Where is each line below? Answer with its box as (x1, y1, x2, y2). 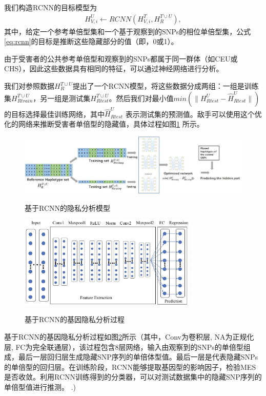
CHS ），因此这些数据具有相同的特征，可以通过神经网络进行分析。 (4, 63, 223, 74)
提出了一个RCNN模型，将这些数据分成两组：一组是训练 (72, 81, 259, 91)
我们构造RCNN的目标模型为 (4, 2, 97, 12)
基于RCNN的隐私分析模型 (25, 202, 111, 213)
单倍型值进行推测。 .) (4, 381, 76, 392)
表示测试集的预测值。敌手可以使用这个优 (125, 108, 262, 119)
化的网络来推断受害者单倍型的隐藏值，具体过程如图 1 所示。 (4, 118, 204, 129)
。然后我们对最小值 (109, 92, 174, 103)
